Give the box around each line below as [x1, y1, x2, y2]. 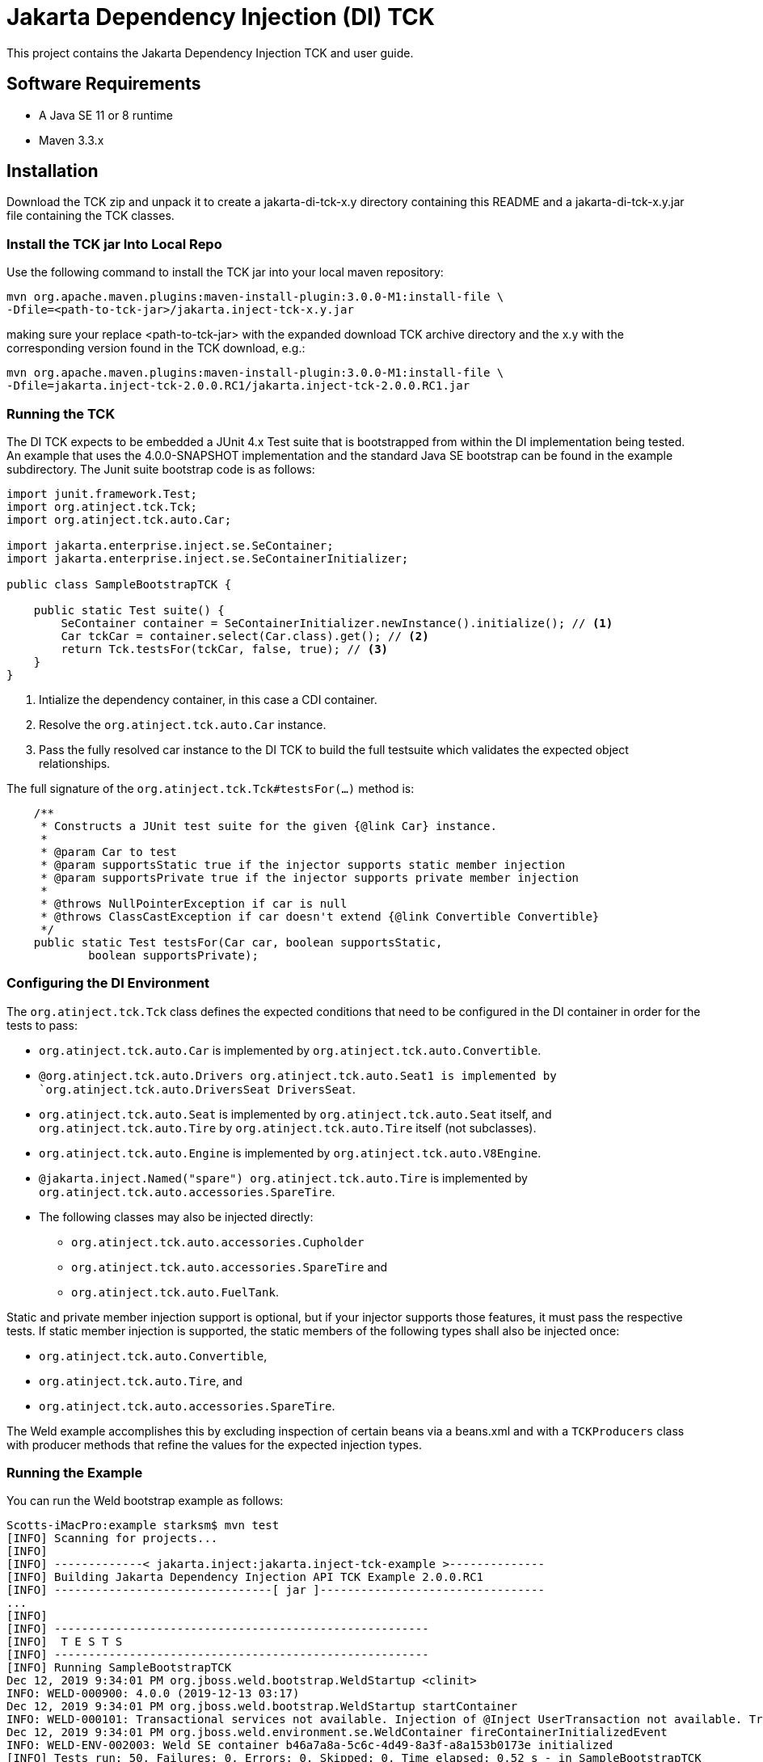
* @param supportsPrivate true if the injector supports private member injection [40, 870, 580, 884]
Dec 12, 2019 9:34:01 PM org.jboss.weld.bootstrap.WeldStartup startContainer [6, 1700, 518, 1714]
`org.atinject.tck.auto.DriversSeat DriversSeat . [39, 1081, 356, 1096]
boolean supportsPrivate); [88, 948, 259, 962]
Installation [6, 161, 99, 182]
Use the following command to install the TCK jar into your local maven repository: [6, 265, 444, 280]
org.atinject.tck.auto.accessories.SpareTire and [71, 1259, 388, 1274]
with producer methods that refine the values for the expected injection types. [6, 1437, 422, 1452]
